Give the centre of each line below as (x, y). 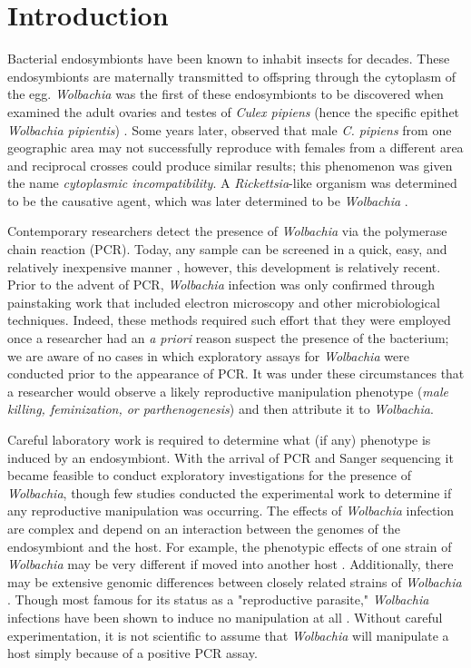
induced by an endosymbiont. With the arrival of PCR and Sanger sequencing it (231, 457)
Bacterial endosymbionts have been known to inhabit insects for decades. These (229, 59)
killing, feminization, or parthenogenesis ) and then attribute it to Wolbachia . (221, 409)
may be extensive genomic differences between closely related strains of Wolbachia (235, 581)
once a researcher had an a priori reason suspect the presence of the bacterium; (228, 338)
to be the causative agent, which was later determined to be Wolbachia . (208, 200)
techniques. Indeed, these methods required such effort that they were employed (229, 320)
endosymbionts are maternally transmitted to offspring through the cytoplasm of (232, 76)
